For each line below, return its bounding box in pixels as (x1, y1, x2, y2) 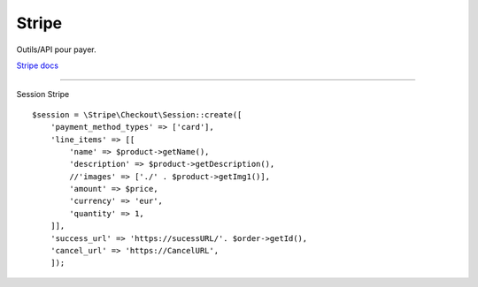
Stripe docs (16, 60, 59, 71)
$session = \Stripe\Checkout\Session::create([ (32, 110, 243, 119)
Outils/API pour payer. (16, 44, 96, 55)
